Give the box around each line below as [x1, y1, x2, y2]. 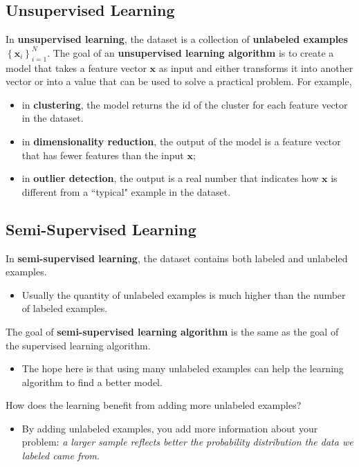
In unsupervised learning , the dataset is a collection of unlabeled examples [6, 32, 348, 46]
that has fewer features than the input [21, 147, 184, 162]
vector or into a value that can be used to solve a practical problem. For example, [6, 74, 352, 89]
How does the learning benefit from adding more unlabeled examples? [6, 398, 302, 412]
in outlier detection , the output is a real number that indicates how [21, 171, 319, 185]
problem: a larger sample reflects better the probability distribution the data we [21, 434, 353, 449]
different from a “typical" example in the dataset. [21, 184, 231, 199]
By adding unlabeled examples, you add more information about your [21, 421, 318, 435]
